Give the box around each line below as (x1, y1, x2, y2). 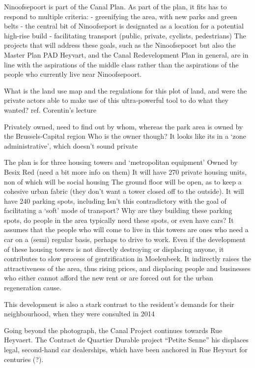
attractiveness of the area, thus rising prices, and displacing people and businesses (4, 263, 251, 273)
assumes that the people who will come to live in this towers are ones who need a (4, 224, 249, 235)
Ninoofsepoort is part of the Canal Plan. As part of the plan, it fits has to (4, 1, 227, 11)
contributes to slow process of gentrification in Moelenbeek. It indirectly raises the (4, 253, 252, 264)
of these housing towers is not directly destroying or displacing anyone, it (4, 244, 224, 254)
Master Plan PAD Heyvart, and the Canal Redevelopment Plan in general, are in (4, 49, 249, 60)
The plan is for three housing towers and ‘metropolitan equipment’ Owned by (4, 157, 238, 167)
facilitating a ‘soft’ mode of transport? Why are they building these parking (4, 205, 232, 215)
